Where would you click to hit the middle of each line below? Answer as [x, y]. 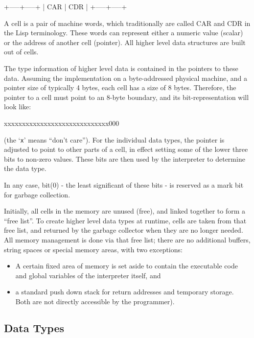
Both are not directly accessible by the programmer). [95, 301]
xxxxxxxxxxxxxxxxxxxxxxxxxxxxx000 [62, 123]
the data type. [25, 168]
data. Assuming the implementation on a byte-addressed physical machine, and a [126, 78]
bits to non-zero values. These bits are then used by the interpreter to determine [125, 158]
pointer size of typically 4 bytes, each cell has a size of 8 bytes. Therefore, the [120, 87]
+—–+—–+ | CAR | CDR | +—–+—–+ [66, 6]
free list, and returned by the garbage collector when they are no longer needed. [124, 230]
